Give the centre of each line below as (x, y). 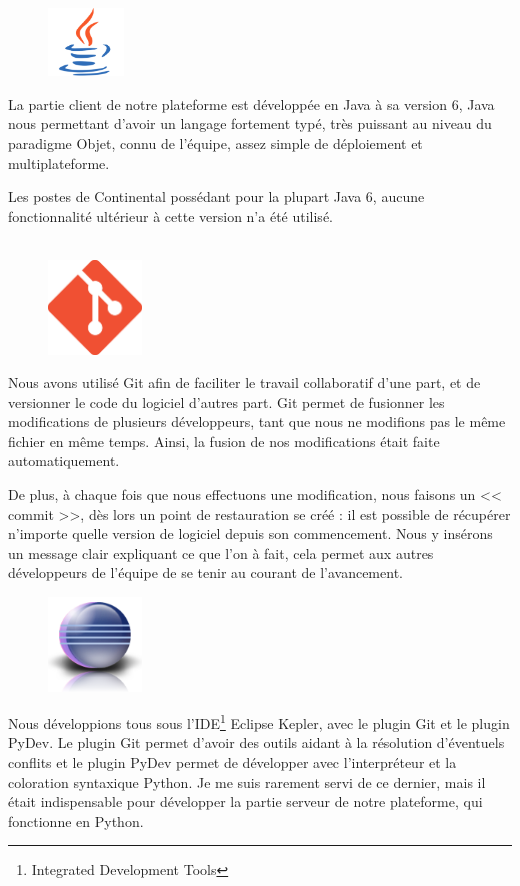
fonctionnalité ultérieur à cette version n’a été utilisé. (170, 215)
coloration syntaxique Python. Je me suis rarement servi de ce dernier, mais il (247, 781)
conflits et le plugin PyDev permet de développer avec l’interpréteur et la (232, 761)
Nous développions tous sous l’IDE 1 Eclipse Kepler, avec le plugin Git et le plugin (259, 721)
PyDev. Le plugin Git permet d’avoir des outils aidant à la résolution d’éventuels (256, 742)
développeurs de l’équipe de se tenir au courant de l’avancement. (205, 572)
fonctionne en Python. (76, 820)
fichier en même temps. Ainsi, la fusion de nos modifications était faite (224, 440)
